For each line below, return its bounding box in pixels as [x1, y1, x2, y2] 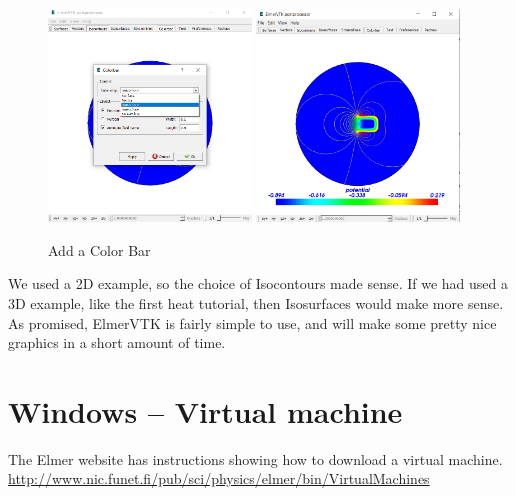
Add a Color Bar [48, 239, 151, 260]
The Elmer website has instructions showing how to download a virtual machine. [8, 448, 503, 469]
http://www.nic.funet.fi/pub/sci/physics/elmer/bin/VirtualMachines [8, 468, 430, 489]
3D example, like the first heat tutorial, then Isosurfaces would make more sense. [8, 292, 504, 313]
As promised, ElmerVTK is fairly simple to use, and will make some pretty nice [8, 312, 497, 333]
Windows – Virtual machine [8, 390, 403, 431]
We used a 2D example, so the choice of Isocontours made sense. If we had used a [8, 273, 509, 294]
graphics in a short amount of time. [8, 332, 226, 353]
